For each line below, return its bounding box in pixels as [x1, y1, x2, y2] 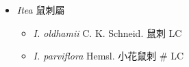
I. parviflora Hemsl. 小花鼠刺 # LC [33, 49, 184, 63]
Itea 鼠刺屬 [16, 3, 65, 16]
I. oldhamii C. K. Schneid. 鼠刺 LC [33, 25, 182, 40]
